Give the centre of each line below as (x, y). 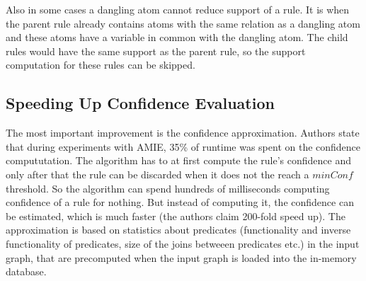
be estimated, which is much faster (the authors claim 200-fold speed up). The (176, 216)
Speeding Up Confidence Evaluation (140, 103)
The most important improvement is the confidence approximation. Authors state (183, 133)
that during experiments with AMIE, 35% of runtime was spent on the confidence (183, 146)
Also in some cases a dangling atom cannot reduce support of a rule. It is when (178, 9)
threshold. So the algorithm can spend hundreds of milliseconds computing (168, 188)
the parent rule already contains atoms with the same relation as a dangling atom (183, 23)
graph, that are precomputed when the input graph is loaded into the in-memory (181, 257)
